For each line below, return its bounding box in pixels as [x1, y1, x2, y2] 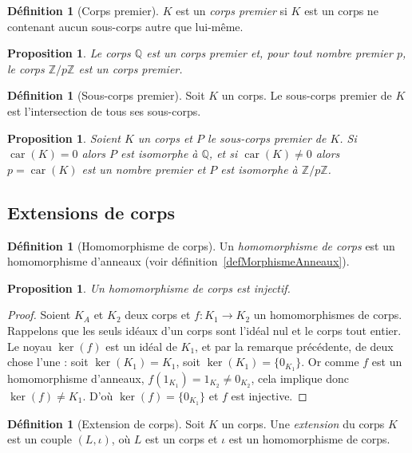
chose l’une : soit [7, 353, 89, 370]
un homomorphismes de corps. [253, 306, 402, 323]
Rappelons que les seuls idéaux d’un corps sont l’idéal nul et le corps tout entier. [7, 321, 402, 338]
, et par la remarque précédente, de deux [195, 337, 394, 354]
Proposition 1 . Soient [7, 129, 121, 146]
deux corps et [125, 306, 191, 323]
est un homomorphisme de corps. [228, 431, 390, 447]
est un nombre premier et [81, 160, 206, 177]
